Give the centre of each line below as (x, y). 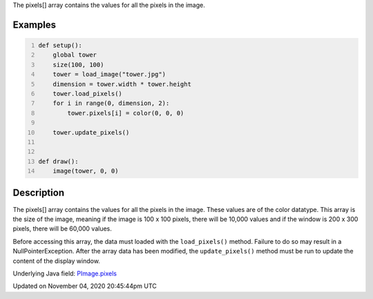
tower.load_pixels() (87, 94)
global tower (75, 55)
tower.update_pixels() (91, 132)
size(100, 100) (78, 65)
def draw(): (58, 161)
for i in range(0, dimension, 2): (111, 103)
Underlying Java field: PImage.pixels (65, 273)
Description (39, 193)
